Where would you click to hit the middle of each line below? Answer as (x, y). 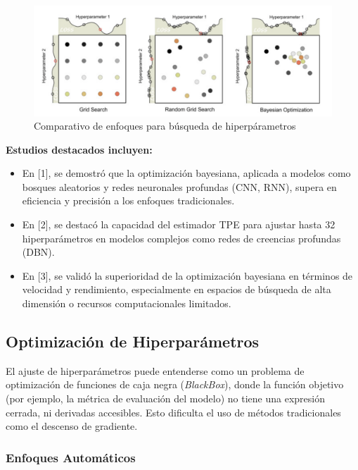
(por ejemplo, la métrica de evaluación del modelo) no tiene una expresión (166, 398)
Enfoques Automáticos (71, 457)
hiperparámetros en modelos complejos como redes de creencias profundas (181, 238)
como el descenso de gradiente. (72, 426)
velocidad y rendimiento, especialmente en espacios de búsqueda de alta (177, 289)
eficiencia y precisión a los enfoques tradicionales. (128, 200)
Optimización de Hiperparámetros (133, 341)
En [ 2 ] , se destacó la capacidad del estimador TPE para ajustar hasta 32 (179, 224)
